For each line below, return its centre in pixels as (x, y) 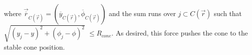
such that (228, 13)
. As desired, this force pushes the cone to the (180, 33)
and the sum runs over (142, 13)
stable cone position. (34, 46)
